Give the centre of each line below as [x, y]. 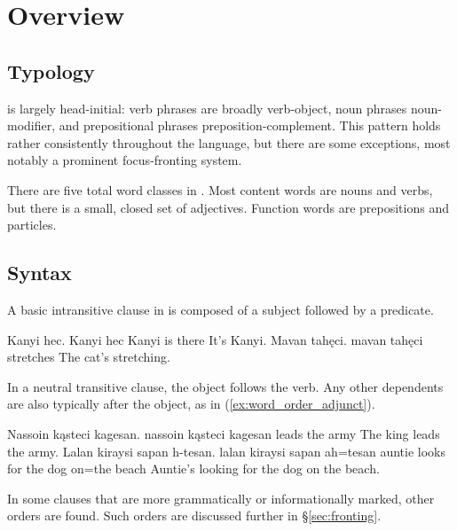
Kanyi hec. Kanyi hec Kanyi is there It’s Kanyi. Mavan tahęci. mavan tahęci [215, 339]
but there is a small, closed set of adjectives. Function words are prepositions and [228, 207]
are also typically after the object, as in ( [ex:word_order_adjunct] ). [191, 404]
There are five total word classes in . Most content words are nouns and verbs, [220, 189]
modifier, [32, 125]
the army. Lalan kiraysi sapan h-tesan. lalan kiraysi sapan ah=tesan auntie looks [227, 451]
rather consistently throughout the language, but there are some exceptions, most [229, 142]
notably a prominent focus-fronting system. [125, 160]
